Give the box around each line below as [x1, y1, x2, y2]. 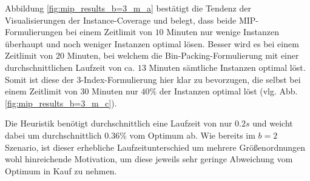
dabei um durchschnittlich [5, 128, 102, 141]
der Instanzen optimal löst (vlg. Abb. [159, 85, 298, 97]
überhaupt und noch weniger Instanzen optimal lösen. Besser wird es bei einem [5, 37, 299, 50]
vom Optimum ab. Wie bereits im [129, 128, 255, 141]
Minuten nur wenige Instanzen [166, 25, 279, 38]
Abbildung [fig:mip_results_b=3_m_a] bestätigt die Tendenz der [5, 2, 251, 14]
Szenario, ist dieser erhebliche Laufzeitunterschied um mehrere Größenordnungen [5, 140, 306, 153]
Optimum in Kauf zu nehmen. [5, 164, 117, 177]
